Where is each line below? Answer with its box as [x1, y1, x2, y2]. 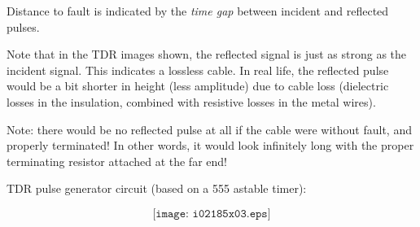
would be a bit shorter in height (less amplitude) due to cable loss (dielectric [7, 77, 389, 94]
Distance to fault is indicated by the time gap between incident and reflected [7, 2, 389, 19]
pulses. [7, 18, 40, 35]
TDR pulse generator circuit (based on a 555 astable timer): [7, 180, 307, 197]
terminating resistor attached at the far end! [7, 152, 227, 169]
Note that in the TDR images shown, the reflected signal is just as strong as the [7, 46, 407, 63]
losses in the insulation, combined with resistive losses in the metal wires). [7, 93, 376, 110]
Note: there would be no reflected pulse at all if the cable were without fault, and [7, 120, 412, 138]
